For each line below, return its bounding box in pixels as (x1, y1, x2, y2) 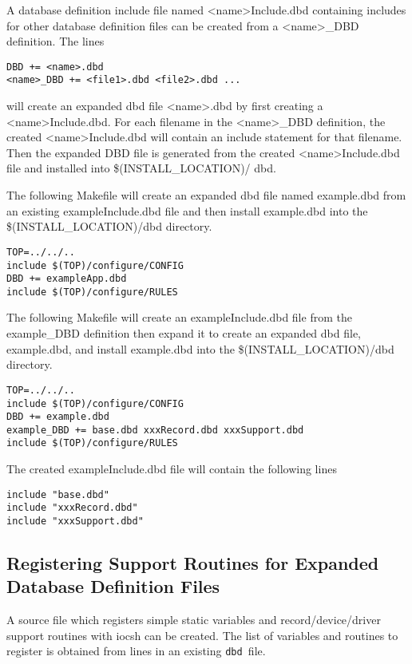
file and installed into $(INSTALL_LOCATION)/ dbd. (6, 160, 276, 176)
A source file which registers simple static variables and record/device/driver (6, 611, 381, 628)
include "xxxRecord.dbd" (6, 502, 138, 514)
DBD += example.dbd (6, 411, 109, 423)
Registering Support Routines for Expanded (6, 551, 379, 575)
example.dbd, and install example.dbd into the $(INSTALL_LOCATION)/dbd (6, 340, 394, 357)
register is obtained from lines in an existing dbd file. (6, 642, 266, 659)
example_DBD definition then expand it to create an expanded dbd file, (6, 325, 361, 342)
